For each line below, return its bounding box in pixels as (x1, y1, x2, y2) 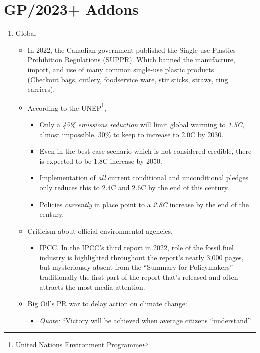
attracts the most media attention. (39, 281, 145, 292)
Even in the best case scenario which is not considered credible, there (39, 146, 252, 156)
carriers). (27, 84, 55, 94)
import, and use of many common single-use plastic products (27, 64, 214, 74)
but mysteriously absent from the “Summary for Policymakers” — (39, 262, 242, 272)
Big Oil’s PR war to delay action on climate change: (27, 298, 187, 309)
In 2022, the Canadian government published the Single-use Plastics (27, 44, 236, 55)
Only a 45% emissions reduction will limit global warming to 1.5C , (39, 119, 244, 129)
